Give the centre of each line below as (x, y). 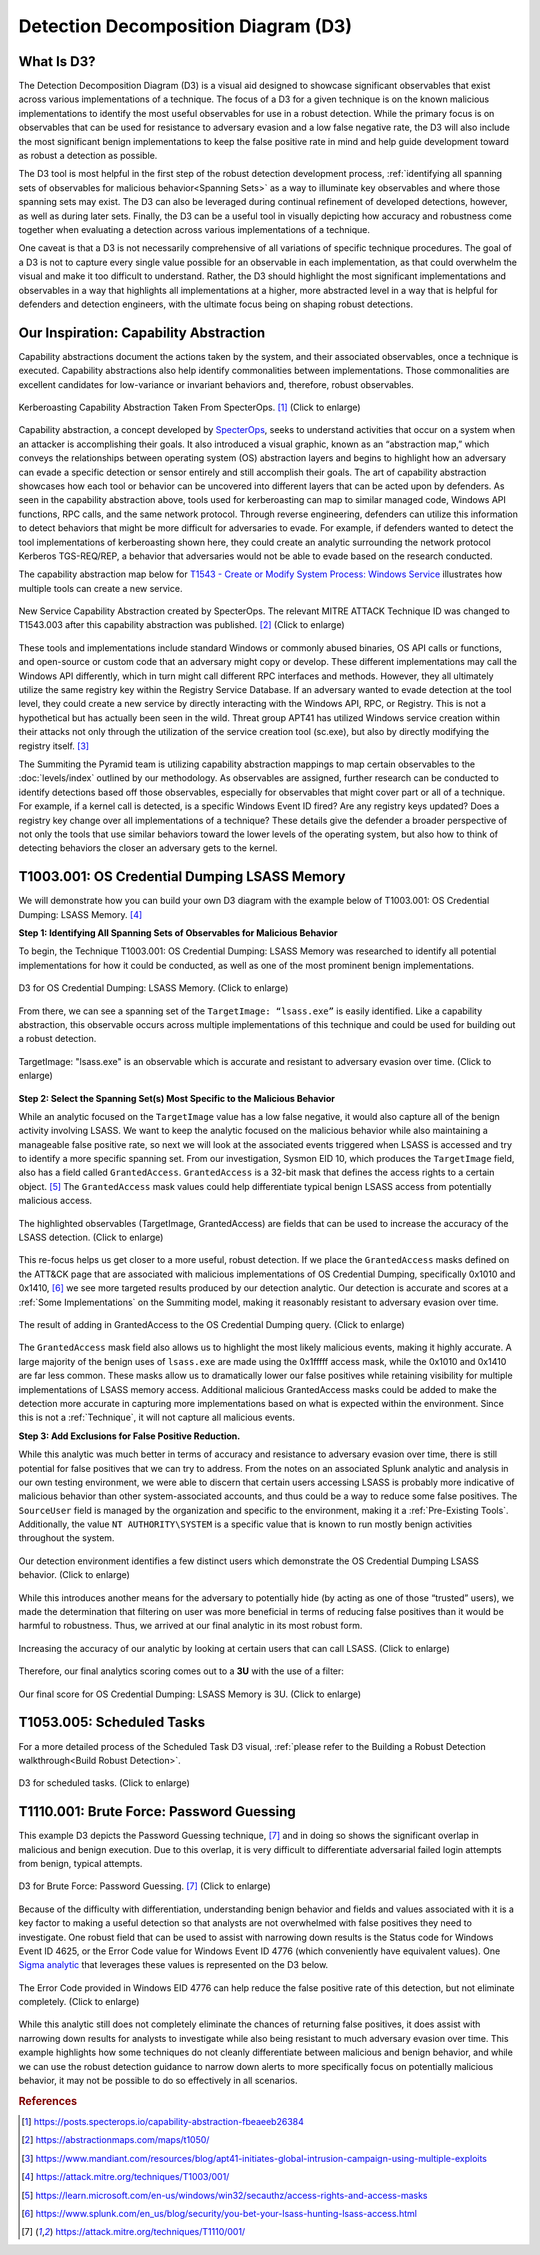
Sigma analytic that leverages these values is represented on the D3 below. (173, 1965)
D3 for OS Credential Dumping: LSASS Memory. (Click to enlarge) (153, 988)
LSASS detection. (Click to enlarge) (91, 1237)
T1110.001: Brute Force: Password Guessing (157, 1811)
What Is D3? (57, 61)
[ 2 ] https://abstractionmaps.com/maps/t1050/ (115, 2140)
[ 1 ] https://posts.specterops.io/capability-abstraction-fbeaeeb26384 (163, 2122)
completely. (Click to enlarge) (79, 2002)
